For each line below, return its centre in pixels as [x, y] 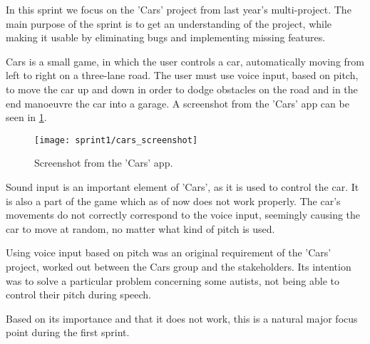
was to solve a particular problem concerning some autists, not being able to [173, 280]
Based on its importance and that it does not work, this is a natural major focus [182, 318]
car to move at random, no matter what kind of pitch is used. [140, 228]
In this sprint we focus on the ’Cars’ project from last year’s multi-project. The [179, 9]
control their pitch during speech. [78, 295]
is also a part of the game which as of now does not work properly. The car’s [173, 200]
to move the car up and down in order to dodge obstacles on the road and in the [182, 89]
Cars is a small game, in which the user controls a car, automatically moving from [185, 61]
